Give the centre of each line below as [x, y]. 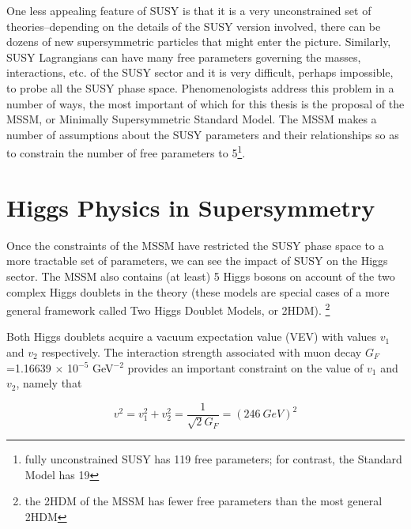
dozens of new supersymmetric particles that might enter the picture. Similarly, [199, 42]
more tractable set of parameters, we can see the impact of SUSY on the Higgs [197, 261]
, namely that [49, 383]
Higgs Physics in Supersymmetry [191, 207]
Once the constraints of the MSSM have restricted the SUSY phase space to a [195, 245]
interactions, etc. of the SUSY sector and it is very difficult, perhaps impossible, [200, 72]
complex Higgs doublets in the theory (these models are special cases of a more [198, 291]
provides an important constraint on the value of [245, 367]
